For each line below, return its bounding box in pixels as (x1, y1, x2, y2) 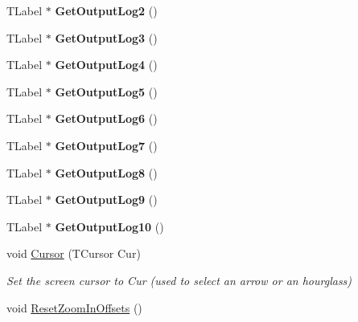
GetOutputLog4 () (55, 56, 158, 73)
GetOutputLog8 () (55, 164, 158, 181)
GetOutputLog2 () (55, 2, 158, 18)
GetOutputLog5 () (55, 83, 158, 100)
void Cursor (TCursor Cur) (6, 245, 141, 262)
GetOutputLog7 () (55, 137, 158, 153)
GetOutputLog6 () (55, 110, 158, 127)
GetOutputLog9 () (55, 191, 158, 208)
